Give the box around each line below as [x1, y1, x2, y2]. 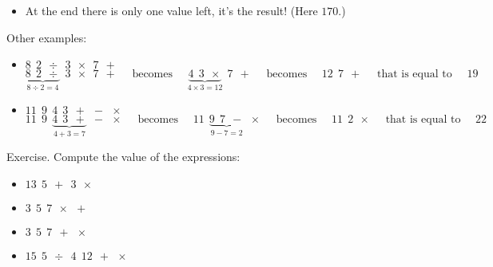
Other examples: [6, 29, 87, 45]
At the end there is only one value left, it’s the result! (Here [25, 2, 318, 18]
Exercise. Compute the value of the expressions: [6, 148, 241, 165]
